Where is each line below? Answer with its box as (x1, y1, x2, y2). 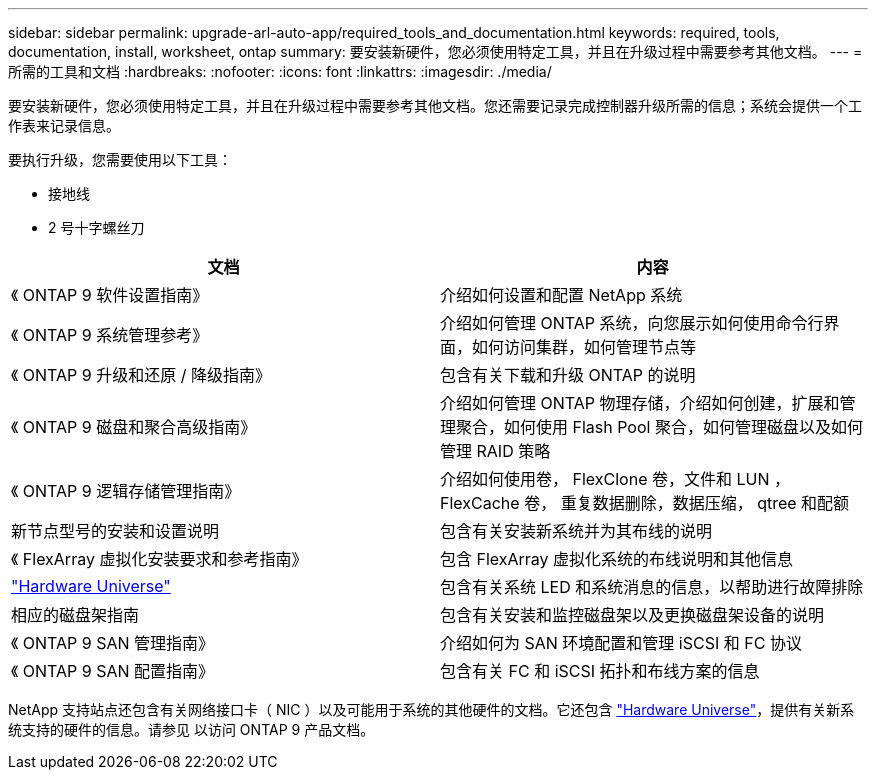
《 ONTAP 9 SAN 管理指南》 (11, 633, 215, 653)
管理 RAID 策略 (440, 441, 551, 461)
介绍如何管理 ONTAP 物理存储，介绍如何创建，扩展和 (440, 393, 840, 413)
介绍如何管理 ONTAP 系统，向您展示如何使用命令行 (440, 313, 824, 333)
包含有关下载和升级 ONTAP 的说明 (440, 365, 696, 385)
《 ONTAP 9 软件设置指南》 (11, 285, 209, 305)
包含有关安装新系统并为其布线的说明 (440, 521, 713, 541)
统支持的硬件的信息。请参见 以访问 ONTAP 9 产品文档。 (8, 721, 375, 738)
